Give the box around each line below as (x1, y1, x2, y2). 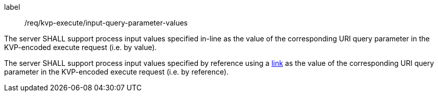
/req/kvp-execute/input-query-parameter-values (24, 18, 188, 27)
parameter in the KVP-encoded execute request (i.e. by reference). (4, 67, 229, 76)
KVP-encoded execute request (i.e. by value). (4, 43, 157, 52)
